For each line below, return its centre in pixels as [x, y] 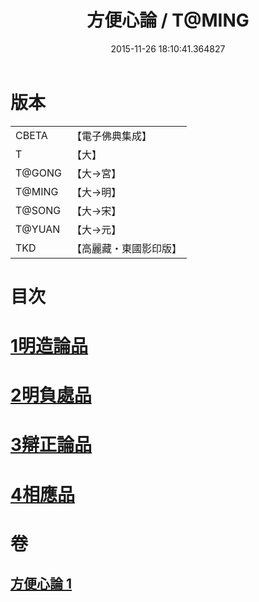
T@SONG [38, 210]
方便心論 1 [41, 584]
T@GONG [38, 173]
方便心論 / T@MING [168, 20]
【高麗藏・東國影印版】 [126, 248]
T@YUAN [38, 229]
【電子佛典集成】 [111, 136]
